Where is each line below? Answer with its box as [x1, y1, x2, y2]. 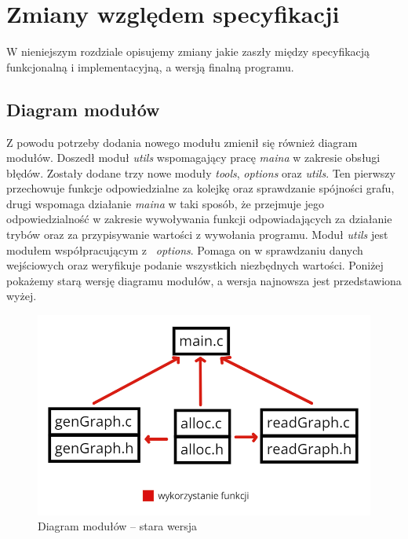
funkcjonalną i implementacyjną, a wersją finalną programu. [6, 58, 294, 75]
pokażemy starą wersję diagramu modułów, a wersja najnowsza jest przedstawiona [6, 272, 402, 288]
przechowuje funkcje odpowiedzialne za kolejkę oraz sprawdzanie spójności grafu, [6, 180, 395, 196]
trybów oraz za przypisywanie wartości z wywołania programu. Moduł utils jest [6, 226, 388, 243]
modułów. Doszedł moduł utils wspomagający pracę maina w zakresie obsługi [6, 149, 381, 166]
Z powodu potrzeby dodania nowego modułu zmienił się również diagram [6, 134, 358, 150]
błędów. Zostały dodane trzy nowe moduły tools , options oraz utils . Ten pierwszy [6, 164, 395, 181]
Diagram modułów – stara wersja [38, 518, 198, 534]
